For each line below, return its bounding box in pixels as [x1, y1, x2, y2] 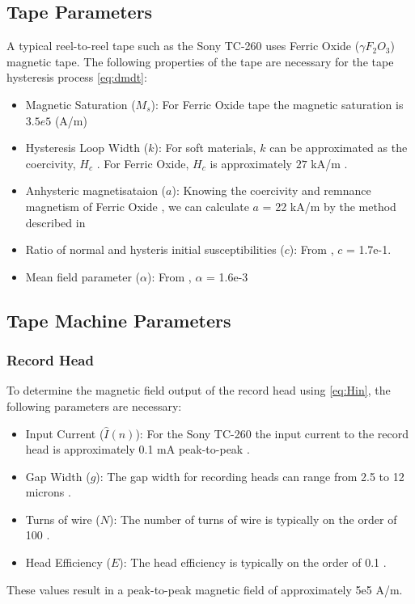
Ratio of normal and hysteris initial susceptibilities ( [25, 241, 285, 258]
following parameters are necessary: [6, 397, 182, 414]
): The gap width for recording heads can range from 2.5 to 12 [95, 467, 404, 484]
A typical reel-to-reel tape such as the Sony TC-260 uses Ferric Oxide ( [6, 37, 360, 54]
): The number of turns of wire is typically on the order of [109, 510, 397, 527]
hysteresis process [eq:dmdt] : [6, 69, 147, 86]
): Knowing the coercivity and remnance [172, 182, 371, 199]
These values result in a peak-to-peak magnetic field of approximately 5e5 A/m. [6, 581, 403, 598]
